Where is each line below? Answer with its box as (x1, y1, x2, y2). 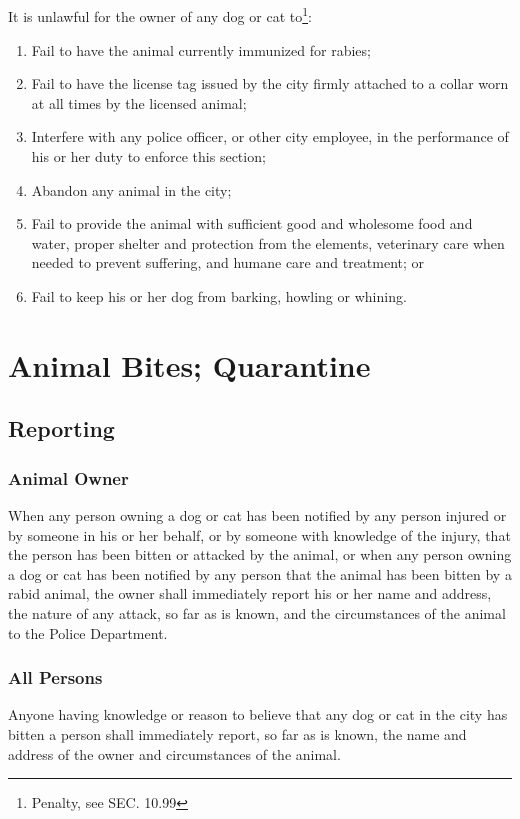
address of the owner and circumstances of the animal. (8, 743, 341, 764)
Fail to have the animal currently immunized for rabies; (31, 39, 371, 60)
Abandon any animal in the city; (31, 179, 232, 200)
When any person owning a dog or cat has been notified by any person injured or (8, 504, 507, 525)
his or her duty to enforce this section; (31, 146, 266, 167)
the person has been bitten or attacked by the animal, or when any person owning (8, 544, 512, 565)
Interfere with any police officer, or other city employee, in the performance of (31, 126, 509, 147)
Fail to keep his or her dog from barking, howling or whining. (31, 285, 407, 306)
